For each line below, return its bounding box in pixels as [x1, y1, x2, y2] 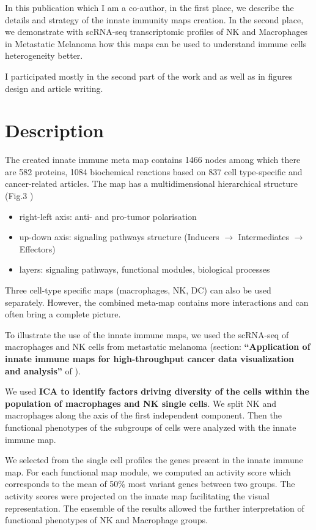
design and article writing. [5, 81, 103, 94]
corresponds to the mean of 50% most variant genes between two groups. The [5, 477, 295, 490]
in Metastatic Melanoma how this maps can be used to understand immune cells [5, 37, 307, 50]
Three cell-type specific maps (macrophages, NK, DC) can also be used [5, 284, 271, 297]
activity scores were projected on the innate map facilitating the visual [5, 489, 270, 502]
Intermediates [238, 230, 289, 243]
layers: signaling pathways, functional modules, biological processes [19, 263, 270, 276]
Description [5, 118, 105, 143]
